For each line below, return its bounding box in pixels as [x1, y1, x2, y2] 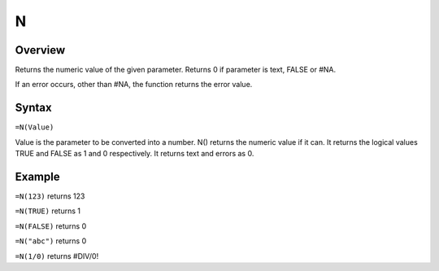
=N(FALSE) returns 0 [15, 221, 87, 231]
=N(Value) [15, 123, 54, 132]
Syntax [15, 101, 52, 115]
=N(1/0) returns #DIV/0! [15, 251, 99, 260]
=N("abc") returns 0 [15, 236, 87, 246]
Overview [15, 43, 66, 57]
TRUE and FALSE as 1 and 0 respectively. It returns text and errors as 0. [15, 149, 254, 159]
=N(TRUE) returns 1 [15, 206, 81, 216]
